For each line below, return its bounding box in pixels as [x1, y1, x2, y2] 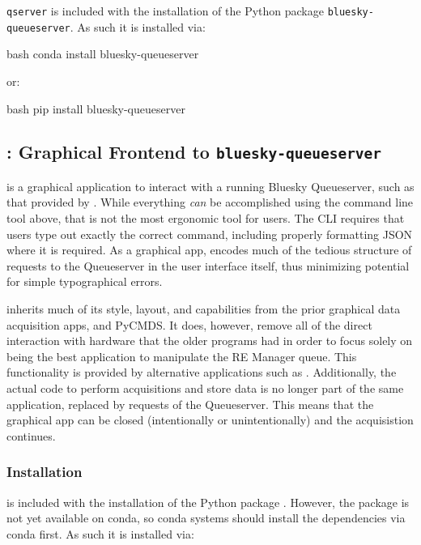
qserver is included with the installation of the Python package [6, 2, 324, 19]
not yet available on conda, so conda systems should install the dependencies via [6, 509, 406, 526]
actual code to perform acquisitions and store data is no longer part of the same [6, 380, 404, 396]
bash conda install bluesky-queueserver [6, 45, 199, 62]
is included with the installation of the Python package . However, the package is [6, 493, 410, 510]
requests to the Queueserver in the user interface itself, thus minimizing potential [6, 257, 410, 274]
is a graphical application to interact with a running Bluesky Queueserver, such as [6, 177, 415, 194]
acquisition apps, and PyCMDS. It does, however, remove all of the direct [6, 316, 372, 333]
